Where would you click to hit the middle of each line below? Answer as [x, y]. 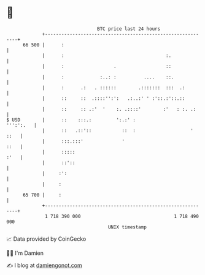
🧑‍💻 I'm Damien [25, 253]
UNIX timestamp [127, 227]
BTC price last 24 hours [129, 29]
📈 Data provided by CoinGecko [46, 239]
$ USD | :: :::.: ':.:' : [71, 120]
